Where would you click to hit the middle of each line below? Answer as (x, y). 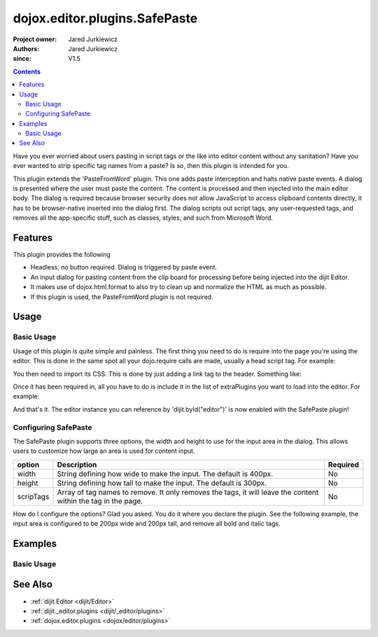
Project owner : (35, 39)
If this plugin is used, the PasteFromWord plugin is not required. (122, 297)
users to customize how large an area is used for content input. (104, 451)
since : (22, 59)
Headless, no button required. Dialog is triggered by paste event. (124, 267)
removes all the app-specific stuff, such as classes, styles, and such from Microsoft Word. (143, 218)
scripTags (33, 496)
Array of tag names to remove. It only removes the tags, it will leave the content (188, 492)
